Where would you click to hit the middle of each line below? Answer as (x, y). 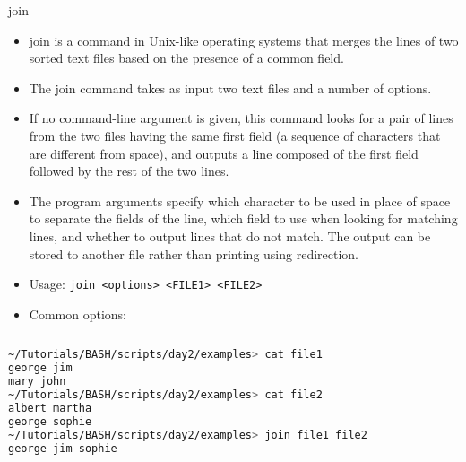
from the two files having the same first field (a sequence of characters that (235, 135)
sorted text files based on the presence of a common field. (186, 58)
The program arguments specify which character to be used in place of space (240, 200)
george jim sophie (63, 448)
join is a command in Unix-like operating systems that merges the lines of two (244, 40)
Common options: (78, 314)
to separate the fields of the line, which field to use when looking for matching (243, 218)
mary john (37, 382)
